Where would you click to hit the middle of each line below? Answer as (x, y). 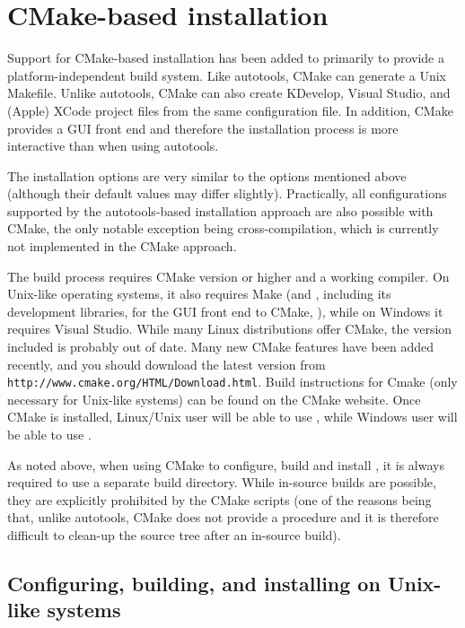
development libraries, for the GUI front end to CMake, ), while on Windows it (225, 311)
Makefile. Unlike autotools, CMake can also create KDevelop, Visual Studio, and (229, 93)
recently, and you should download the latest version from (167, 364)
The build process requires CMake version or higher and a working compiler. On (228, 276)
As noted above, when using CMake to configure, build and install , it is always (226, 464)
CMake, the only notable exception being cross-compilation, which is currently (223, 228)
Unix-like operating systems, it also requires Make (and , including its (199, 294)
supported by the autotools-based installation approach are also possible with (220, 210)
